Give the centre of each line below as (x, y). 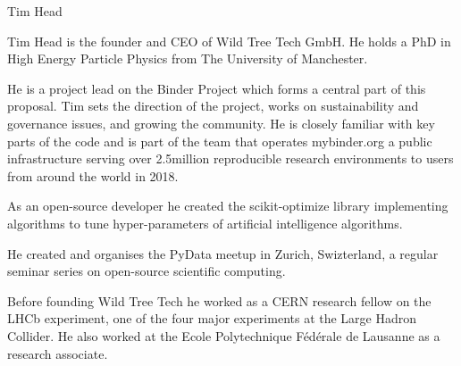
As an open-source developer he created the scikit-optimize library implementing (228, 206)
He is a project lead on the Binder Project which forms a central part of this (217, 88)
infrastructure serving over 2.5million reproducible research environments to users (230, 158)
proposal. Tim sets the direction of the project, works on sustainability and (213, 106)
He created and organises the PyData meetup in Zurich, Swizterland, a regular (223, 253)
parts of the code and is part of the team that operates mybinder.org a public (220, 141)
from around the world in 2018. (93, 175)
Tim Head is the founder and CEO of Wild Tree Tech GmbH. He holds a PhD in (229, 41)
